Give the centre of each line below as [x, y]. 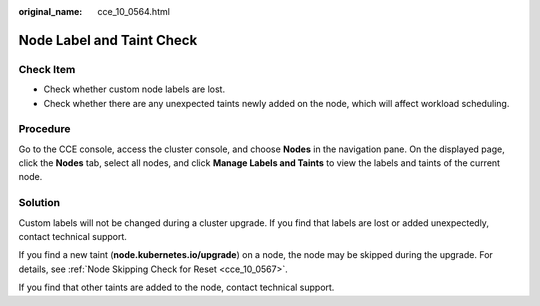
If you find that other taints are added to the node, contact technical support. [176, 287]
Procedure [44, 129]
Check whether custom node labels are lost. [134, 89]
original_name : [50, 11]
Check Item [47, 69]
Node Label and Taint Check [108, 40]
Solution [39, 203]
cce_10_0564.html [133, 11]
